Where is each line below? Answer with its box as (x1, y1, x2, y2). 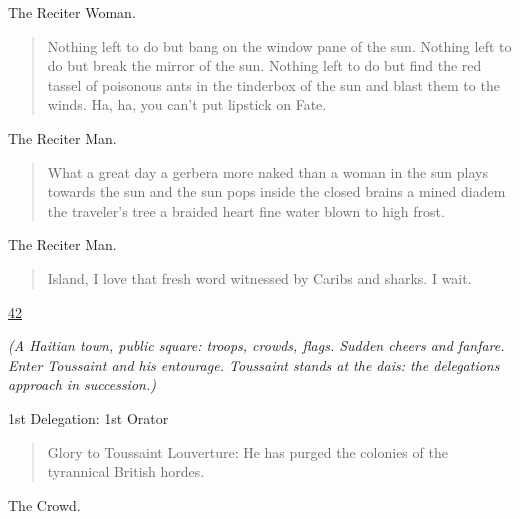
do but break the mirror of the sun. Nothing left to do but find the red (47, 55, 482, 76)
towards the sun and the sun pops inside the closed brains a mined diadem (47, 181, 506, 202)
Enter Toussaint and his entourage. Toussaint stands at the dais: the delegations (8, 354, 500, 375)
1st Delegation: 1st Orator (8, 407, 169, 428)
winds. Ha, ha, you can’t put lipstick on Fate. (47, 94, 327, 115)
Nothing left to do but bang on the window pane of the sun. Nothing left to (47, 35, 512, 56)
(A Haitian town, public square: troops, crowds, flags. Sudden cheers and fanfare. (8, 335, 505, 356)
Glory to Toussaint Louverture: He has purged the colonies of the (47, 441, 448, 462)
